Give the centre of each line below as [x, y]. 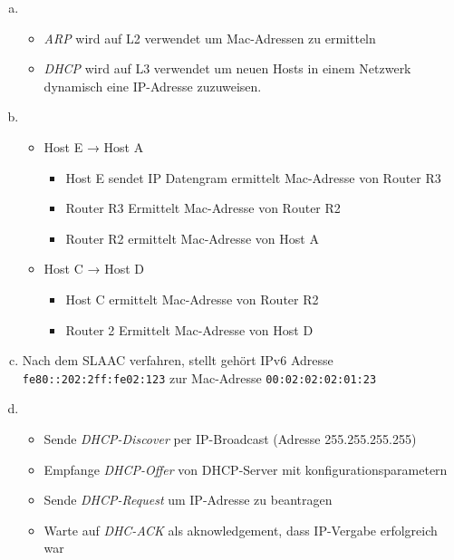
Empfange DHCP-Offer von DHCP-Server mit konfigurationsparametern [246, 469]
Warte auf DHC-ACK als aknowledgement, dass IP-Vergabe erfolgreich [241, 530]
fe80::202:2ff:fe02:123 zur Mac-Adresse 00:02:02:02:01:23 [199, 377]
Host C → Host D [94, 269]
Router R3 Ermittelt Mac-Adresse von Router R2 [203, 208]
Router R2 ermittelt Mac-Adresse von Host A [192, 238]
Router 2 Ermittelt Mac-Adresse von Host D [189, 329]
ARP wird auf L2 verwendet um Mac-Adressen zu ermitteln [210, 38]
